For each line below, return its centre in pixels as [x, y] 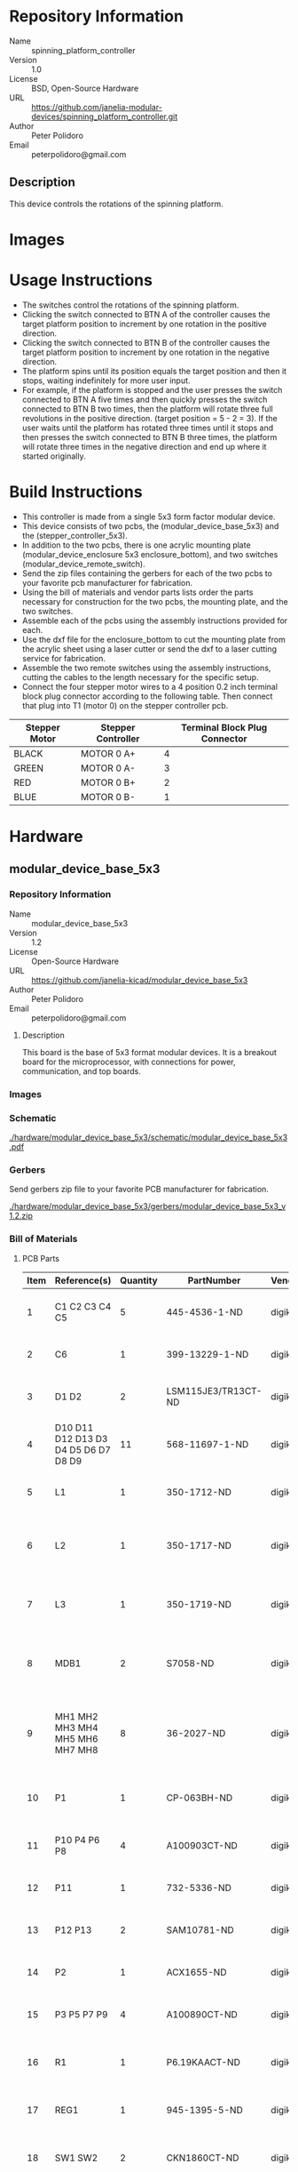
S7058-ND [190, 1663]
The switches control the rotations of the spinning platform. [130, 305]
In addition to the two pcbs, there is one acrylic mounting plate [136, 545]
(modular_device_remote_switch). [84, 564]
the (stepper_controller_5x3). [75, 535]
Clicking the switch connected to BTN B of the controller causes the [146, 342]
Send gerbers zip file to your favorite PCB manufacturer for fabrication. [139, 1190]
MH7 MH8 [77, 1750]
